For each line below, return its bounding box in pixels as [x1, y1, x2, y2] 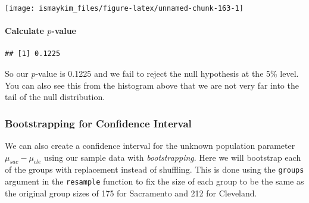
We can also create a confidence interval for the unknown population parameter [5, 139, 295, 152]
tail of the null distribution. [5, 90, 105, 103]
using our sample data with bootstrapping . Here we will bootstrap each [44, 151, 301, 163]
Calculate [5, 24, 44, 37]
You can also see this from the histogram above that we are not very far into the [5, 79, 299, 91]
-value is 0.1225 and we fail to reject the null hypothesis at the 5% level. [35, 67, 299, 80]
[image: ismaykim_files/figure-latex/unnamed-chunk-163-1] [5, 4, 244, 13]
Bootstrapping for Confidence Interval [5, 115, 192, 130]
